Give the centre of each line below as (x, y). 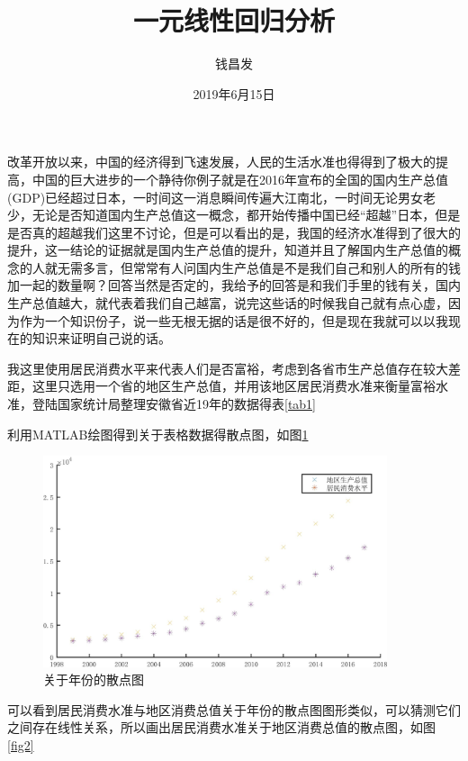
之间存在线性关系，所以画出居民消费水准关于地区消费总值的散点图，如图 (221, 727)
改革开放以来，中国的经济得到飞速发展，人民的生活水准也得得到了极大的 (221, 162)
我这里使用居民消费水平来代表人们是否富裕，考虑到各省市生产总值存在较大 (228, 368)
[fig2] (21, 744)
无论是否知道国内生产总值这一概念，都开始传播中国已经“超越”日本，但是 (246, 215)
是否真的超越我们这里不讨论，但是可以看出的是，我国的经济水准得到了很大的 (234, 232)
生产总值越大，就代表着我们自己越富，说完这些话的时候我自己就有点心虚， (228, 303)
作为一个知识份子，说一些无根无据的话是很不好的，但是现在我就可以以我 (234, 320)
